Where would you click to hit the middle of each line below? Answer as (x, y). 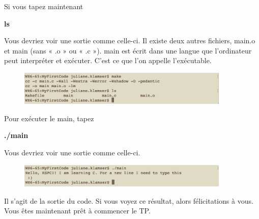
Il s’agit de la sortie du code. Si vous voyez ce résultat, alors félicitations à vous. (129, 200)
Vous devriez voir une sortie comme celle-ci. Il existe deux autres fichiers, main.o (130, 40)
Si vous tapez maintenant (44, 6)
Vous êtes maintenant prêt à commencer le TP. (77, 211)
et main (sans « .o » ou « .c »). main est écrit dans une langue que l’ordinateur (128, 50)
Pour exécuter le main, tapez (49, 118)
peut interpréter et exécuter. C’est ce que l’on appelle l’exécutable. (108, 60)
